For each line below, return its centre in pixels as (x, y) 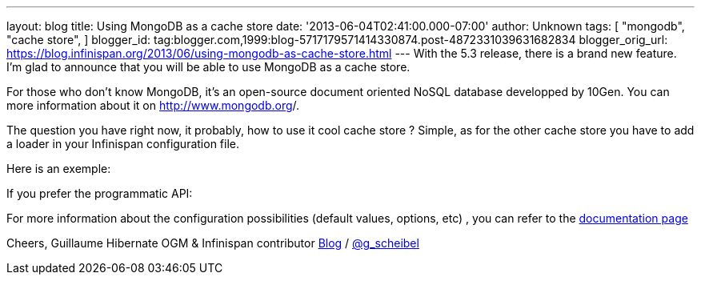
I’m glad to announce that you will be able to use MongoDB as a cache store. (208, 67)
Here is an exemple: (59, 169)
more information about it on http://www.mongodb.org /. (153, 105)
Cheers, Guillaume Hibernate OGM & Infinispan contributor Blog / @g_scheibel (213, 243)
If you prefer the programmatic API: (100, 193)
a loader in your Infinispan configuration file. (123, 144)
